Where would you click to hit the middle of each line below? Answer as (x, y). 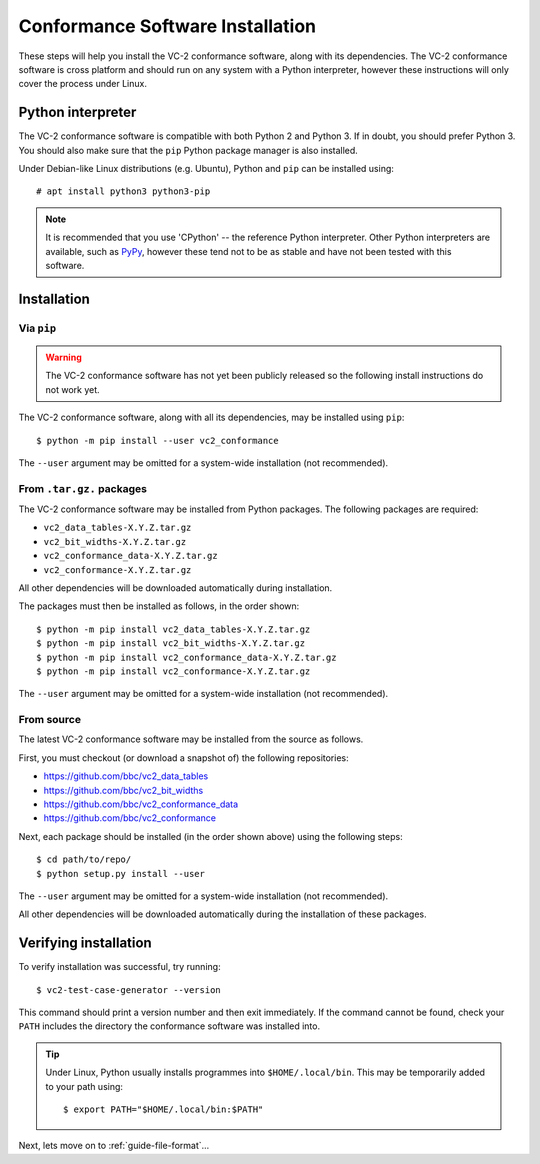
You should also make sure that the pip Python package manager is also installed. (188, 150)
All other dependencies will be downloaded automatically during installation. (175, 587)
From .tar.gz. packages (82, 488)
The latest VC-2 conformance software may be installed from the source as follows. (191, 739)
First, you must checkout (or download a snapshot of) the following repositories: (183, 757)
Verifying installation (85, 943)
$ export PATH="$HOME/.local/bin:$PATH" (163, 1109)
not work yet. (72, 389)
